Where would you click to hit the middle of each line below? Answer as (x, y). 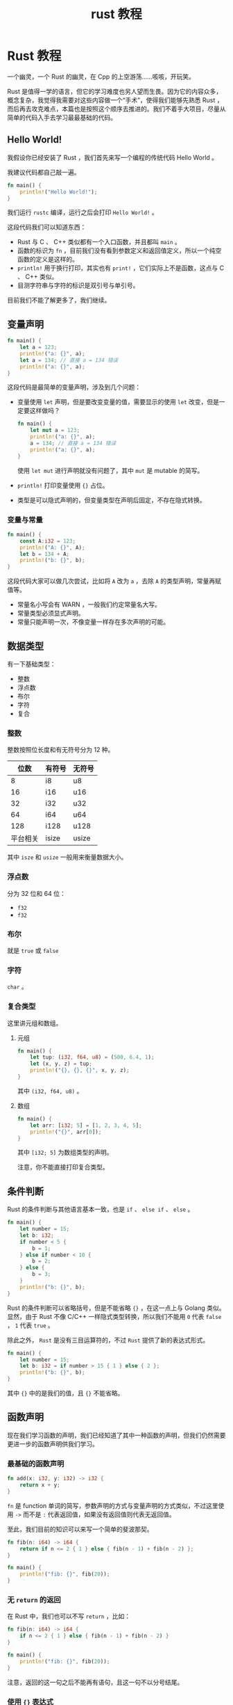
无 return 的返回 (34, 1600)
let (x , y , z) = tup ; (61, 1064)
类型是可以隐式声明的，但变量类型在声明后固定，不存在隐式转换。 (111, 500)
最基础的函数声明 (36, 1464)
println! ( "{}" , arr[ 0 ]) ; (66, 1132)
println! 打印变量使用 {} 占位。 (63, 485)
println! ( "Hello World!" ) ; (59, 192)
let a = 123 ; (38, 347)
